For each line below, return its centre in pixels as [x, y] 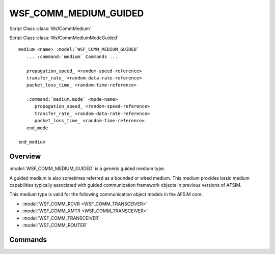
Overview [25, 157]
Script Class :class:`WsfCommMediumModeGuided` [64, 38]
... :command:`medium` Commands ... [72, 57]
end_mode [37, 128]
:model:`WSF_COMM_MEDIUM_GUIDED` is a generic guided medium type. [87, 168]
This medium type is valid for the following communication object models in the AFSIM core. [106, 194]
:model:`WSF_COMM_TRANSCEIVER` [61, 218]
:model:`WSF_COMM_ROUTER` [55, 225]
